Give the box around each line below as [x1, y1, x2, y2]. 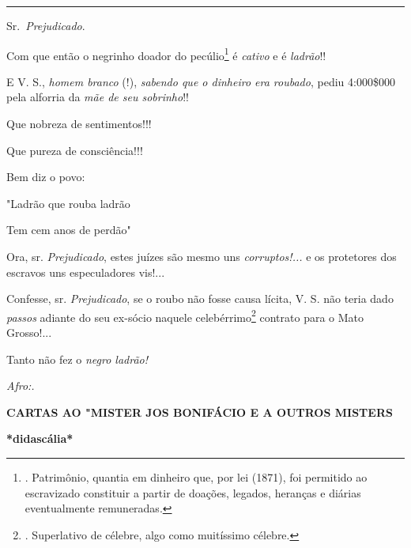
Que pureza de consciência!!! [6, 142, 143, 158]
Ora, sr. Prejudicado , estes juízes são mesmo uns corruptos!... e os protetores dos [6, 248, 397, 264]
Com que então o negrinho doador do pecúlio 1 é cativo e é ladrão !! [6, 44, 326, 63]
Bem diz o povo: [6, 168, 85, 185]
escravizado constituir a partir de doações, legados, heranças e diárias [25, 484, 361, 501]
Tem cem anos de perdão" [6, 221, 131, 238]
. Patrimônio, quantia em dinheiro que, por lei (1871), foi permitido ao [25, 469, 368, 485]
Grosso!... [6, 324, 52, 341]
